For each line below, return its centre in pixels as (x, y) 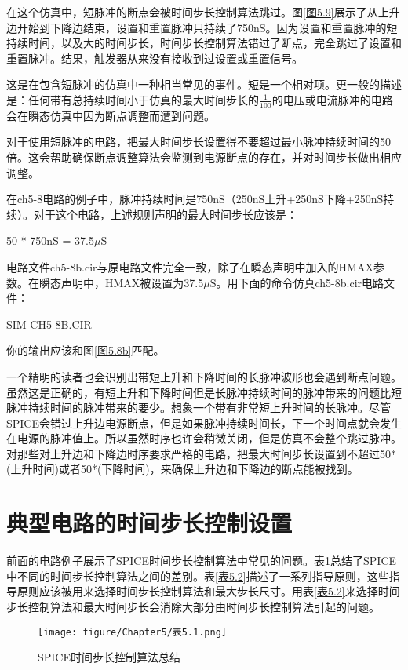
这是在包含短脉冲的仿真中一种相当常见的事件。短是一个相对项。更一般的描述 (204, 84)
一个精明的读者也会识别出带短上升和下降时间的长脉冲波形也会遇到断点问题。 (204, 376)
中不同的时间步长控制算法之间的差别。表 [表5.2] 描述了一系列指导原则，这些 (198, 575)
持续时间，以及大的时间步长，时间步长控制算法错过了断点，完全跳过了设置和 (204, 43)
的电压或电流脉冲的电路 (332, 99)
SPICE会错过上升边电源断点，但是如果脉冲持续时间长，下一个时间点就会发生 (204, 422)
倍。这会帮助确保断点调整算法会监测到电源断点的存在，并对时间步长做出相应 (204, 157)
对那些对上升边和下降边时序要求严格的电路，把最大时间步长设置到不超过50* (201, 453)
